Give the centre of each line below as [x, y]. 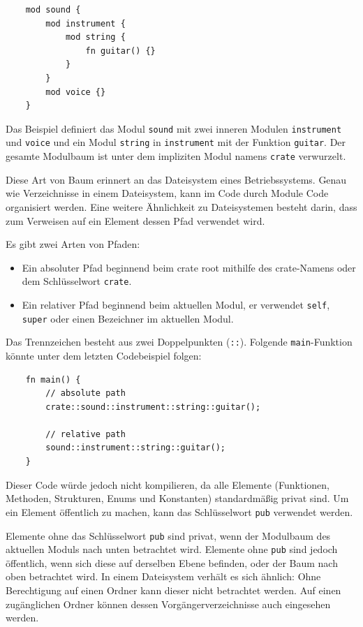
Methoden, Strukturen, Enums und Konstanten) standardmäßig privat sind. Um [177, 498]
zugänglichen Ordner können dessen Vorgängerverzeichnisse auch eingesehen [168, 604]
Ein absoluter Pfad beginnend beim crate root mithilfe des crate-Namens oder [189, 267]
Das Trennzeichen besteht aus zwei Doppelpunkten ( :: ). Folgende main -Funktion [179, 342]
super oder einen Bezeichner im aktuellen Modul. [128, 318]
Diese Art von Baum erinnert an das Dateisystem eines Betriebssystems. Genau [176, 179]
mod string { [95, 37]
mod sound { [53, 10]
